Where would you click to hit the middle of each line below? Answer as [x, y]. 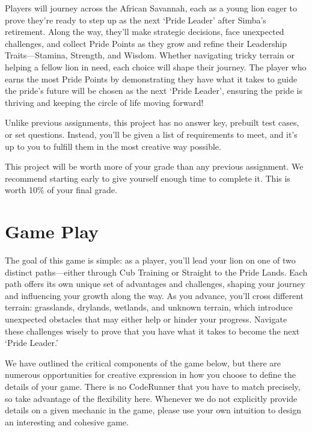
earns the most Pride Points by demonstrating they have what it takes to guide [151, 79]
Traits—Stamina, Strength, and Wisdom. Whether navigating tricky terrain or [150, 55]
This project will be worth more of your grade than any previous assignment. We [154, 166]
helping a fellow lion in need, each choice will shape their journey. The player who [156, 66]
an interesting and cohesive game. [67, 421]
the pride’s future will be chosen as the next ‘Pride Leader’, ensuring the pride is [154, 91]
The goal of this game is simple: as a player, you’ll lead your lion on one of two [150, 260]
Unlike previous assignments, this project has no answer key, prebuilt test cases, [152, 122]
